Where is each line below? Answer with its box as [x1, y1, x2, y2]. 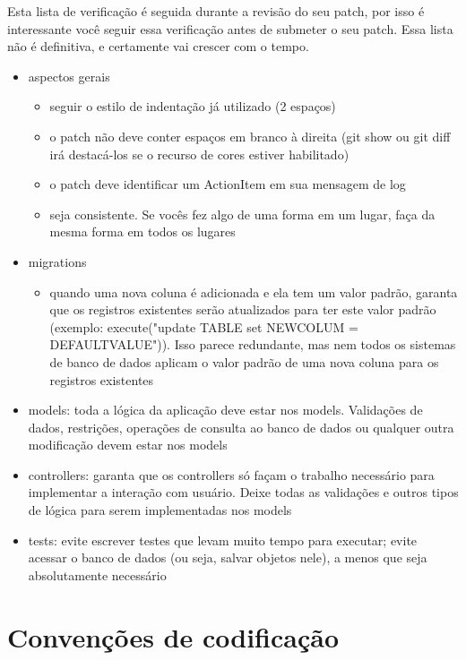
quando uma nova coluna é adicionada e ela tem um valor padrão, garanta [49, 282, 458, 301]
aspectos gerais [28, 66, 110, 85]
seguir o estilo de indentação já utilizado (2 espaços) [49, 97, 336, 116]
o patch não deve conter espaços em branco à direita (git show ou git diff [49, 126, 451, 145]
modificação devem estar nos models [28, 435, 228, 454]
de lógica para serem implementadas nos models [28, 501, 292, 519]
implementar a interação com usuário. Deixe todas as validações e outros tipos [28, 483, 459, 501]
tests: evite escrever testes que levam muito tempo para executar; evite [28, 530, 418, 549]
